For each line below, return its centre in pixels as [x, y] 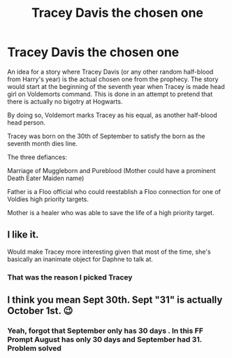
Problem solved [34, 348]
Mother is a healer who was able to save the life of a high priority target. [111, 212]
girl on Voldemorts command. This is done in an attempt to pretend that [110, 94]
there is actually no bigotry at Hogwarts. [65, 101]
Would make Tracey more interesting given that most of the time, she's [109, 252]
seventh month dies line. [43, 143]
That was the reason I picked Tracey [70, 277]
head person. [27, 122]
